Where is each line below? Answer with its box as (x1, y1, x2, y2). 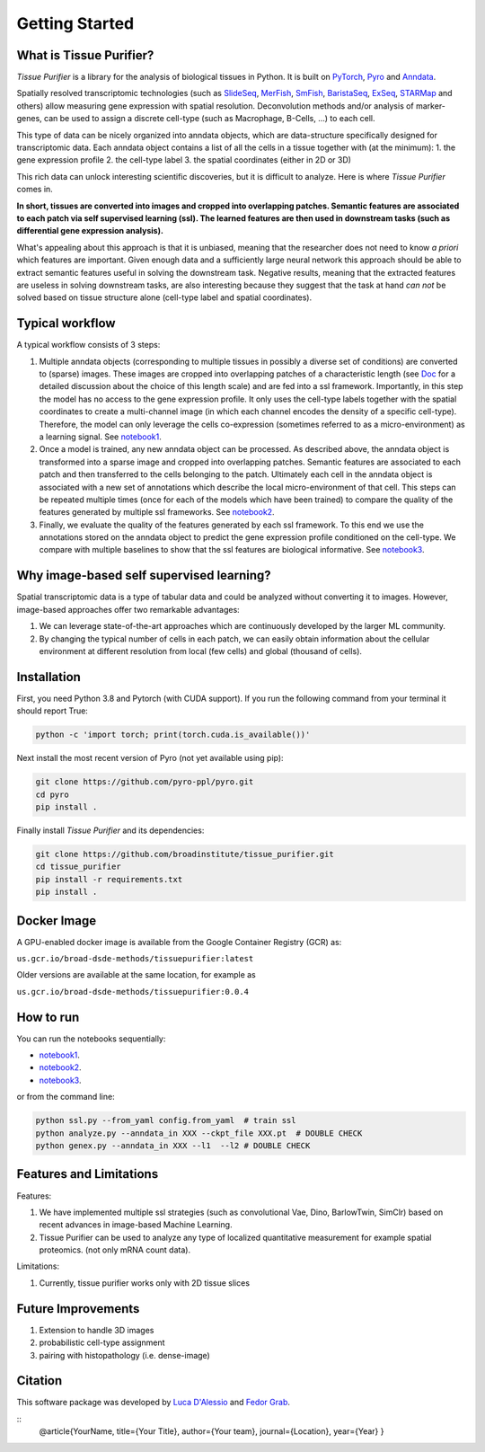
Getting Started (16, 13, 135, 33)
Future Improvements (16, 1301, 140, 1316)
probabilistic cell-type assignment (39, 1337, 165, 1348)
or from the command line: (16, 1092, 116, 1102)
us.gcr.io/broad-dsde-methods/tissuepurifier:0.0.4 (16, 987, 250, 996)
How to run (16, 1009, 80, 1024)
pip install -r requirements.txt (35, 874, 183, 884)
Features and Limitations (16, 1166, 159, 1182)
